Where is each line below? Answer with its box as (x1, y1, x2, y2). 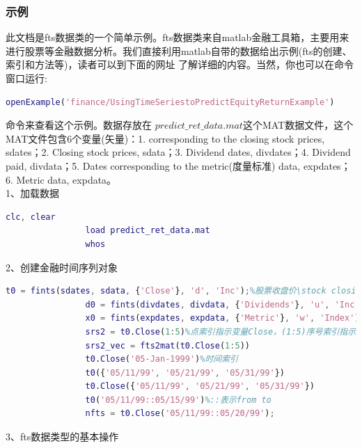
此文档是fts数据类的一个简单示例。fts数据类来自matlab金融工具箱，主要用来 (6, 30, 349, 45)
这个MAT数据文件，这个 (242, 118, 354, 132)
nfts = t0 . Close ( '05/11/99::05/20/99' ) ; (85, 408, 275, 419)
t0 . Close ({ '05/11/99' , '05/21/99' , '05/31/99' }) (85, 381, 315, 392)
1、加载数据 (6, 186, 59, 200)
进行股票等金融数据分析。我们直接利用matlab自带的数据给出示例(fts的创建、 (6, 43, 352, 58)
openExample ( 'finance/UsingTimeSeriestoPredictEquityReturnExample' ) (6, 97, 335, 107)
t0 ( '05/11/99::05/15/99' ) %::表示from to (85, 394, 271, 405)
